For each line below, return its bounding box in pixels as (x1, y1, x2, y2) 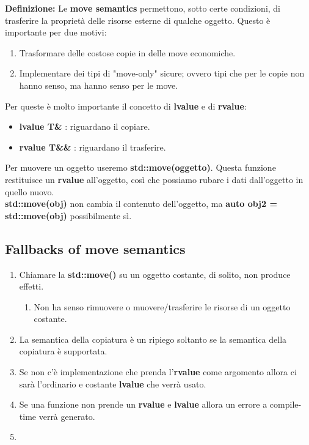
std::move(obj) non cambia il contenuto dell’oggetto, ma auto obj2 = (5, 197, 277, 210)
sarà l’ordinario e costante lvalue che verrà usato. (19, 377, 206, 390)
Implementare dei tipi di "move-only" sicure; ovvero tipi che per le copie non (19, 67, 305, 80)
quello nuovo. (5, 185, 54, 198)
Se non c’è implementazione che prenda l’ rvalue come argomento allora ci (19, 365, 297, 378)
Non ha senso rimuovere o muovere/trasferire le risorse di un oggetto (34, 300, 291, 313)
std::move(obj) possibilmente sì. (5, 209, 132, 222)
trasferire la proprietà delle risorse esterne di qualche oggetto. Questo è (5, 13, 271, 26)
